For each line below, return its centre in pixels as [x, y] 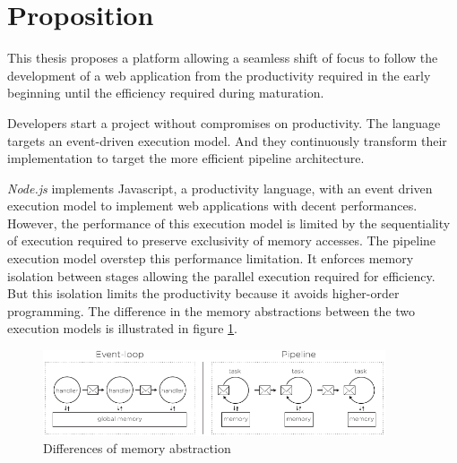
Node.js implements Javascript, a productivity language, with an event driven [220, 188]
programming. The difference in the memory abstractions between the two [211, 310]
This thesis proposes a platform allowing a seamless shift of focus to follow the [223, 58]
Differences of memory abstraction [137, 448]
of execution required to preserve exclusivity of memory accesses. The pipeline [222, 240]
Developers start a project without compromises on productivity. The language [224, 122]
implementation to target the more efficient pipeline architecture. [186, 158]
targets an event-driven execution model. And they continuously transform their [227, 140]
